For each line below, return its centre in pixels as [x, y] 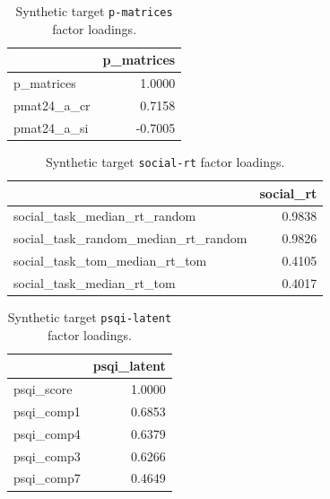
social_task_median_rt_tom [95, 282]
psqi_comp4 [47, 433]
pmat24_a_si [51, 127]
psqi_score [43, 389]
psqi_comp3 [47, 455]
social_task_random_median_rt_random [130, 238]
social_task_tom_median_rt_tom [110, 261]
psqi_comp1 [47, 411]
